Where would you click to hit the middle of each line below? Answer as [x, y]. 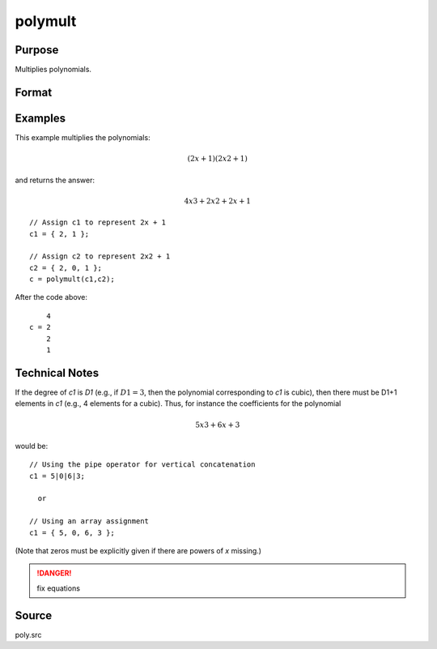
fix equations [59, 588]
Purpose [37, 50]
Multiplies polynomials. [53, 70]
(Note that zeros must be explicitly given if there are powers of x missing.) [138, 551]
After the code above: [51, 297]
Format [34, 92]
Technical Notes [57, 373]
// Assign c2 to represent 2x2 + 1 [100, 256]
